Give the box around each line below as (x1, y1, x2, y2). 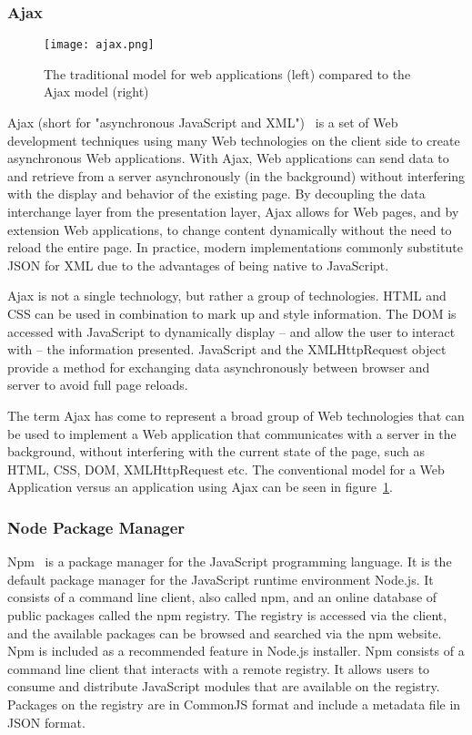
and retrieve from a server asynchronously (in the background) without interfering (7, 166, 466, 185)
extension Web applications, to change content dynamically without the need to (7, 219, 452, 239)
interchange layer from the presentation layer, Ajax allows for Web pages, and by (7, 202, 459, 221)
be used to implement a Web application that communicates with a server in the (7, 424, 457, 443)
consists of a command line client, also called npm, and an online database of (7, 587, 437, 607)
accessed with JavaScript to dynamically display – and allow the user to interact (7, 322, 456, 341)
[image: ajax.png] (44, 38, 155, 52)
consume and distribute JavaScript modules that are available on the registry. (7, 677, 440, 696)
